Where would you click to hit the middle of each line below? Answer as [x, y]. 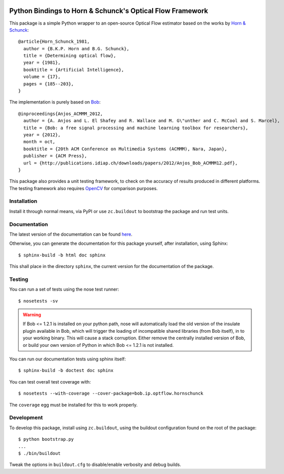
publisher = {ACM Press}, [55, 156]
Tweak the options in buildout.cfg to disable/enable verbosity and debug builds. [95, 464]
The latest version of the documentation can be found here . [71, 234]
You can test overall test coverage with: [50, 382]
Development [26, 418]
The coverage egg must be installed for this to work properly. [74, 405]
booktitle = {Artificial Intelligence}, [74, 70]
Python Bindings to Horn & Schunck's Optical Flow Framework [109, 11]
